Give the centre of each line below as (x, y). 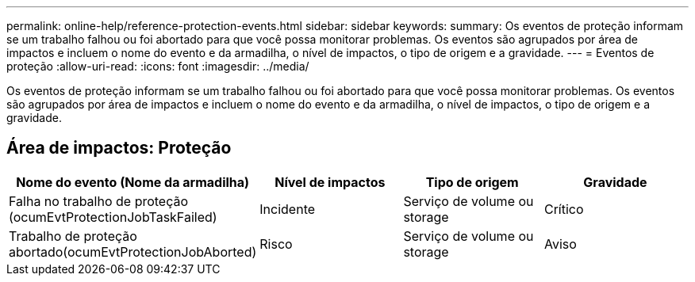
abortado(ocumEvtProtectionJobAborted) (133, 252)
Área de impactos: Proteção (119, 148)
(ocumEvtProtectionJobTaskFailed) (113, 217)
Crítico (564, 209)
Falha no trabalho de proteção (99, 201)
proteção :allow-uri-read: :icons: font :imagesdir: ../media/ (158, 66)
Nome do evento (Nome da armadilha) (133, 182)
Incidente (288, 209)
